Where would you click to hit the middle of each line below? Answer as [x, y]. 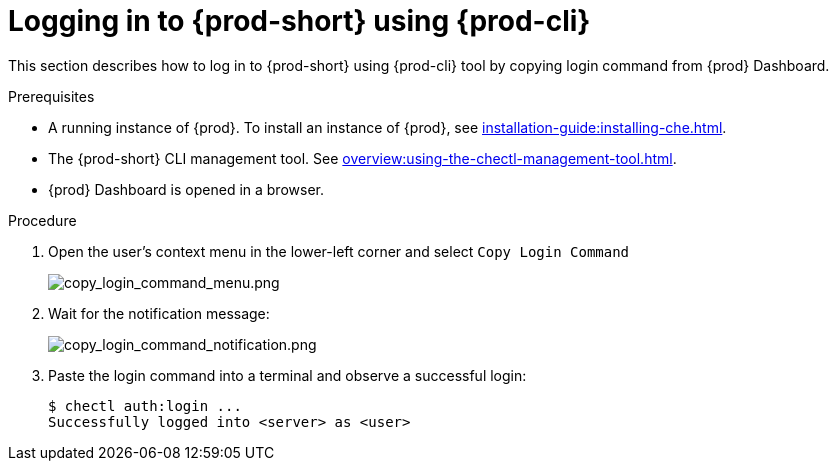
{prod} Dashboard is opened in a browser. [186, 189]
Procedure [42, 220]
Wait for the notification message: [159, 313]
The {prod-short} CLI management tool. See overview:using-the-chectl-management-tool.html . [362, 158]
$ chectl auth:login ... [145, 405]
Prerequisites [51, 96]
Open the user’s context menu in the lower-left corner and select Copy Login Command [339, 251]
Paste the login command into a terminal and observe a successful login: [287, 375]
